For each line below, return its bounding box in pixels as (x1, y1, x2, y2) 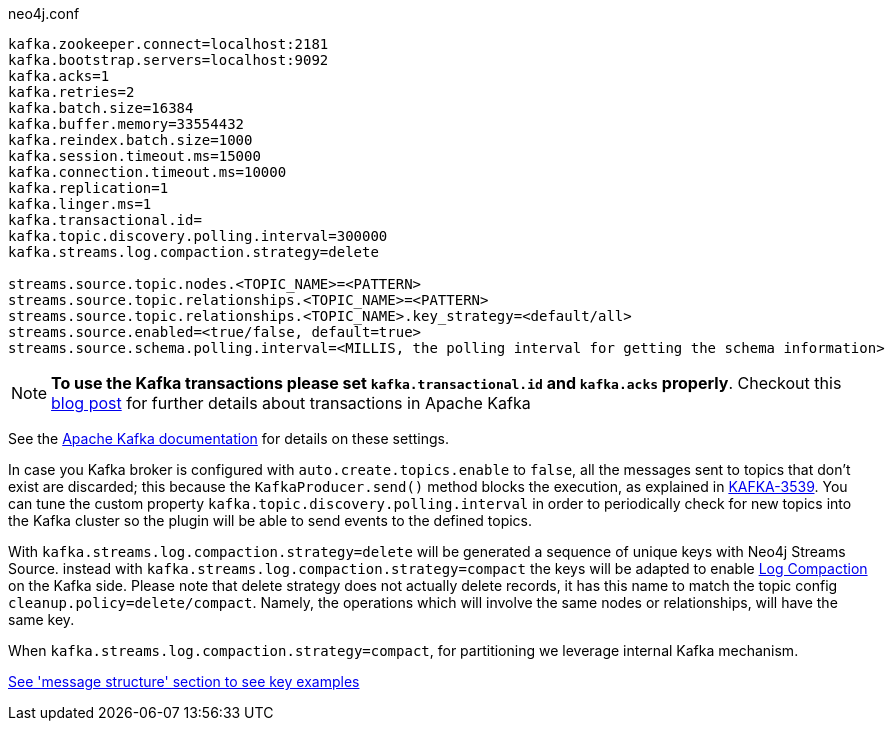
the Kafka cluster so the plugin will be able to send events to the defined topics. (8, 512, 533, 529)
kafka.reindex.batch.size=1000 (8, 132, 253, 148)
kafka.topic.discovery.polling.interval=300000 (8, 228, 388, 244)
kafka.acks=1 (8, 68, 110, 84)
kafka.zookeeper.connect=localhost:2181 (8, 36, 329, 52)
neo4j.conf (8, 5, 80, 22)
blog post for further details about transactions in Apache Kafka (51, 393, 531, 413)
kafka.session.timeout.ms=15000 (8, 148, 261, 164)
